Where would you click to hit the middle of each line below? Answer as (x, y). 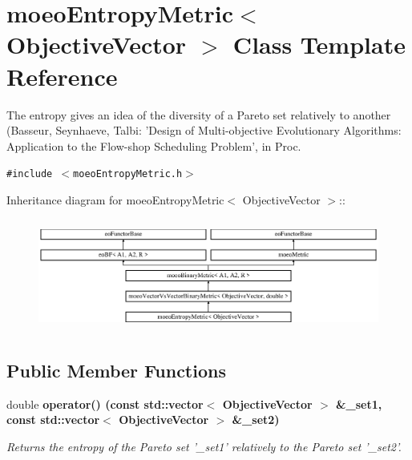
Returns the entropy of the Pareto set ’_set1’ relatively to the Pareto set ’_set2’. (204, 446)
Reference (62, 76)
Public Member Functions (116, 370)
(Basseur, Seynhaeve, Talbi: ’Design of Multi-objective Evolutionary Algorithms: (204, 130)
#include (30, 174)
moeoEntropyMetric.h (128, 174)
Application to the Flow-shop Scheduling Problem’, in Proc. (154, 145)
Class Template (319, 44)
